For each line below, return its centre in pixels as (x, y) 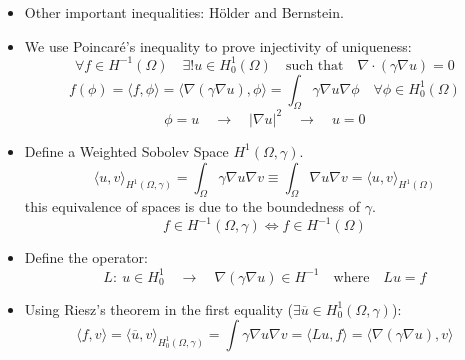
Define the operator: (86, 257)
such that (314, 65)
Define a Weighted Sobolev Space (126, 150)
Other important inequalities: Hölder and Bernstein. (184, 12)
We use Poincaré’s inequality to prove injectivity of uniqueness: (218, 45)
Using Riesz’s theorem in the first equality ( (158, 308)
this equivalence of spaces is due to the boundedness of (192, 206)
